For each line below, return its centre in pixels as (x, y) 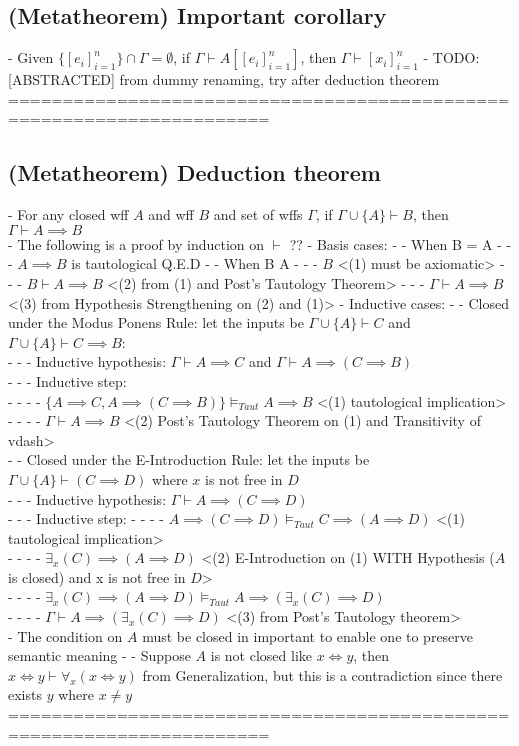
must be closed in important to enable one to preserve (308, 635)
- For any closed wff (68, 214)
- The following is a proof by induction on (136, 243)
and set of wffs (258, 214)
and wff (171, 214)
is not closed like (261, 655)
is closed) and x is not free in (97, 576)
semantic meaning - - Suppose (99, 655)
